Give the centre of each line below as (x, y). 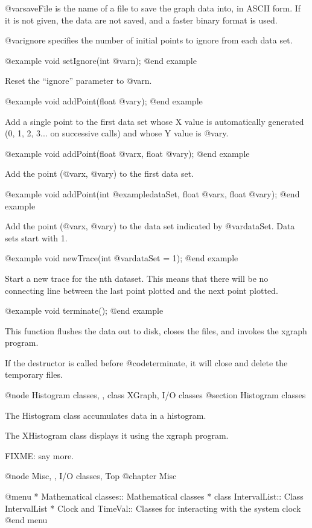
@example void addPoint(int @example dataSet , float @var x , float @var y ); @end (152, 193)
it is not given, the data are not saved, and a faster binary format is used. (141, 20)
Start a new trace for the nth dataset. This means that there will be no (137, 278)
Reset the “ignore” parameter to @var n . (78, 81)
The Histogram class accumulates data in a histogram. (106, 415)
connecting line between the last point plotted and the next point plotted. (142, 290)
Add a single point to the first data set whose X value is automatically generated (154, 121)
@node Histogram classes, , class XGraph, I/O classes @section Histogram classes (155, 395)
